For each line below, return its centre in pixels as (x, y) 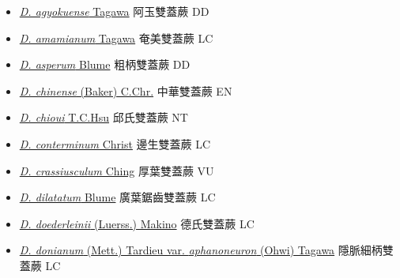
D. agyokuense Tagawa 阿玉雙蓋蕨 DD (114, 11)
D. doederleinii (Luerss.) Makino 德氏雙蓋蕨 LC (137, 223)
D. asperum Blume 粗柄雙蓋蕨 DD (105, 64)
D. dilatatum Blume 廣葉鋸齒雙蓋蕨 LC (117, 197)
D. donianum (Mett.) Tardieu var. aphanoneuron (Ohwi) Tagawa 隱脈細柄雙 (206, 250)
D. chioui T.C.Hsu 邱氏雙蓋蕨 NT (104, 117)
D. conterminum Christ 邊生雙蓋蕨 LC (115, 143)
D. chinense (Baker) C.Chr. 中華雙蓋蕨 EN (126, 90)
